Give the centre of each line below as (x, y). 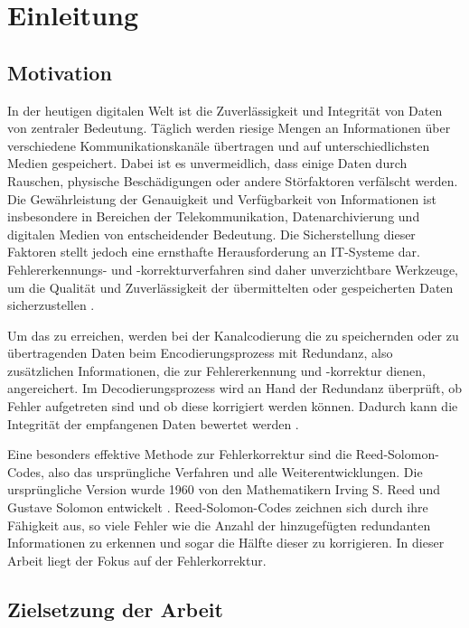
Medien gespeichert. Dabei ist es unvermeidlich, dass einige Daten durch (207, 163)
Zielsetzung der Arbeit (115, 609)
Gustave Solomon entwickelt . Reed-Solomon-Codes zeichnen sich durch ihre (218, 507)
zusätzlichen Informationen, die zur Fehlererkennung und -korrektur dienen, (216, 370)
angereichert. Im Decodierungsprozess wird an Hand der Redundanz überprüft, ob (235, 388)
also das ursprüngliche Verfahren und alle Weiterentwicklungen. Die (235, 471)
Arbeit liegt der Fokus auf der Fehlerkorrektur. (137, 560)
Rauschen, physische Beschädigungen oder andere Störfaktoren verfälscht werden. (233, 180)
